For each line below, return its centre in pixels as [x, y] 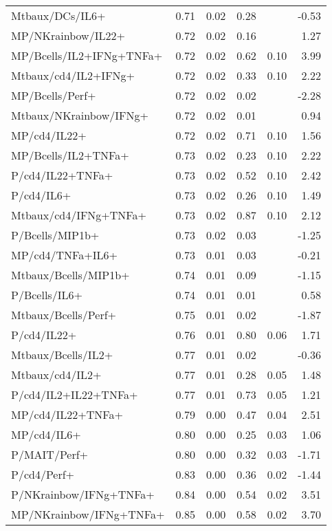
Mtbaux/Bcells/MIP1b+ [70, 275]
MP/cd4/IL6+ [46, 434]
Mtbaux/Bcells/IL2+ [62, 355]
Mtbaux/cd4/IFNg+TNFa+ [79, 215]
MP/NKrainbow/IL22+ [68, 35]
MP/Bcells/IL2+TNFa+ [70, 155]
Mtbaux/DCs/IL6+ [58, 15]
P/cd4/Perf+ [43, 474]
